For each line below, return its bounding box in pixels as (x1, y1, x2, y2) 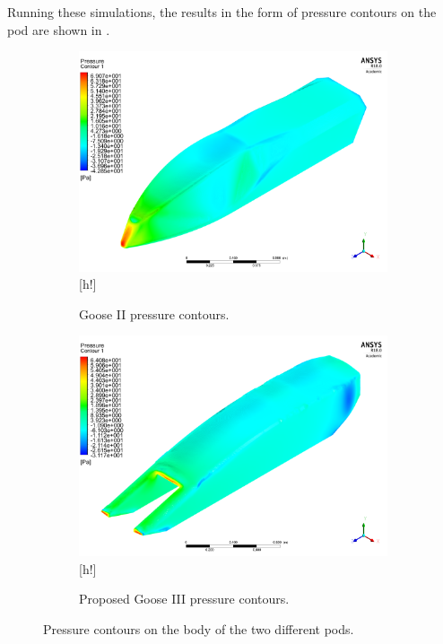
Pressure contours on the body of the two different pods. (43, 619, 354, 638)
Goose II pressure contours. (79, 304, 230, 323)
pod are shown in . (7, 20, 110, 39)
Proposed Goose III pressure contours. (79, 589, 290, 608)
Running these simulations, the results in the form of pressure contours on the (7, 3, 437, 21)
